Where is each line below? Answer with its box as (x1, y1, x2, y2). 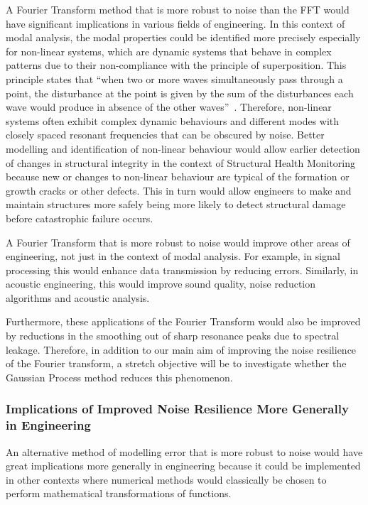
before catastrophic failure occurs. (6, 210, 153, 225)
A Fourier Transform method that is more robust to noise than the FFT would (6, 2, 350, 16)
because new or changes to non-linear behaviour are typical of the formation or (6, 169, 350, 184)
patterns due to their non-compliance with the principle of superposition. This (6, 58, 347, 72)
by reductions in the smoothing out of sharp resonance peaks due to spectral (6, 328, 340, 343)
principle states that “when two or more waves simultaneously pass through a (6, 71, 343, 86)
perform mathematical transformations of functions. (6, 486, 232, 501)
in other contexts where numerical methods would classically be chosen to (6, 472, 327, 487)
